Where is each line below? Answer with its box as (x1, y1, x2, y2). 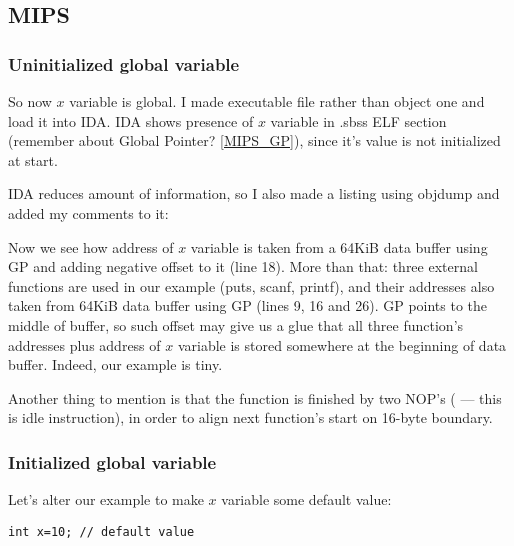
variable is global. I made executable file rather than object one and (69, 91, 485, 111)
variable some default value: (221, 489, 392, 510)
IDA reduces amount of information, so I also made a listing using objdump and (8, 183, 500, 204)
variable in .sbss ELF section (270, 110, 447, 131)
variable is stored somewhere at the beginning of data (177, 334, 507, 355)
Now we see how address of (8, 236, 174, 257)
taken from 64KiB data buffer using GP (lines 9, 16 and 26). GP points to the (8, 295, 488, 316)
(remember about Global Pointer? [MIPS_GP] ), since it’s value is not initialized (8, 130, 501, 151)
